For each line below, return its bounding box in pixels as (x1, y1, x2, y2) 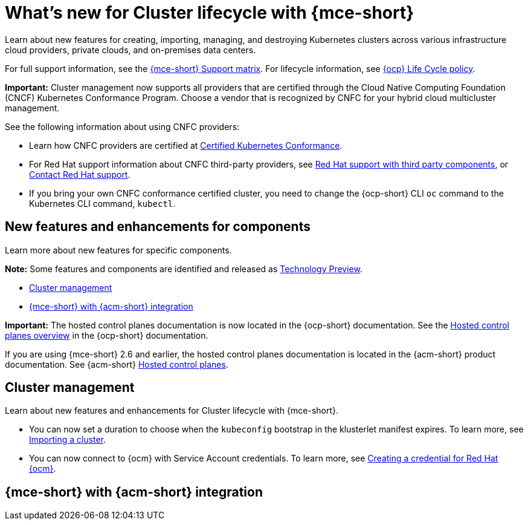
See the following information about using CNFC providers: (5, 121, 240, 132)
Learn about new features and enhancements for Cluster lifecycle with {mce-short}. (5, 405, 339, 416)
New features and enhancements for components (5, 219, 311, 235)
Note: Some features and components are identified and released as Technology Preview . (5, 263, 362, 274)
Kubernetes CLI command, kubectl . (29, 198, 176, 209)
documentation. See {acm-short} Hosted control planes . (5, 359, 228, 370)
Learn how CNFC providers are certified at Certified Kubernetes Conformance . (29, 140, 343, 151)
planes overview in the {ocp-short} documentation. (5, 330, 208, 341)
